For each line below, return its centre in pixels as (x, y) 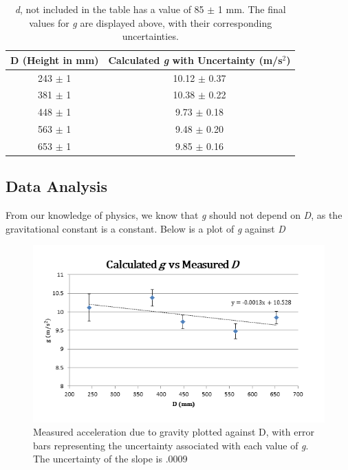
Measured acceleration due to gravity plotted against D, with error (174, 432)
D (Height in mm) (55, 60)
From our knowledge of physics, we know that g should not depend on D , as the (174, 215)
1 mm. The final (252, 9)
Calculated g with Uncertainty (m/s (195, 60)
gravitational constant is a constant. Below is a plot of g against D (145, 228)
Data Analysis (57, 186)
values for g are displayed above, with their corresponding (151, 22)
